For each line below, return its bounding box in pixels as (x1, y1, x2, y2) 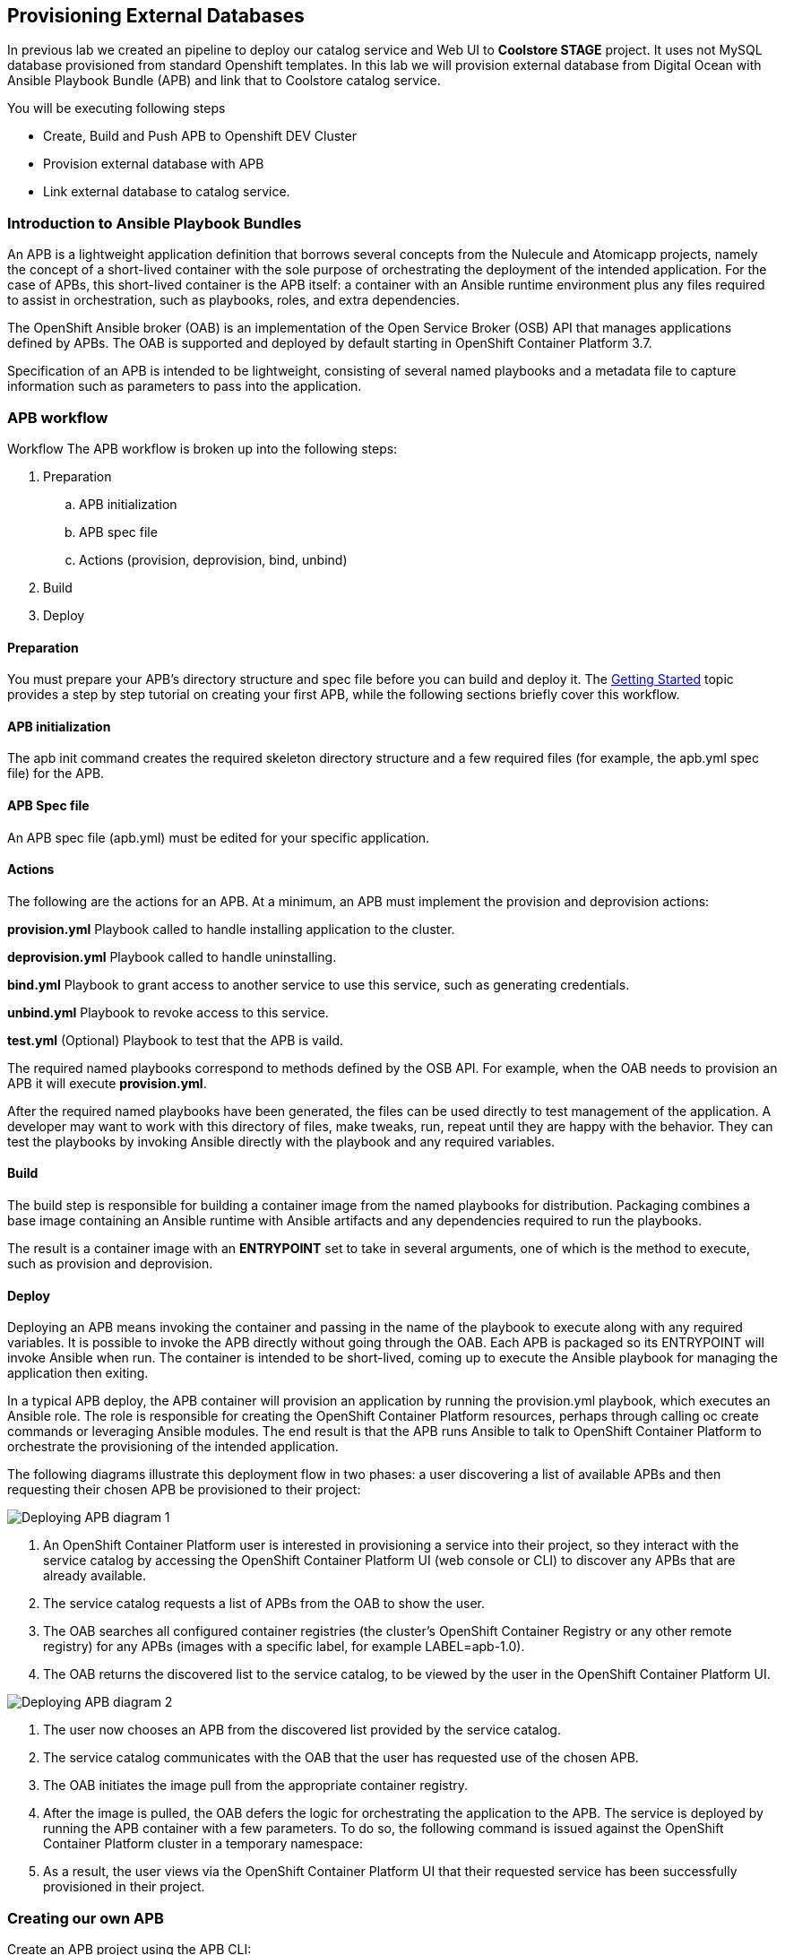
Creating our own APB (7, 1908, 164, 1927)
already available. (43, 1568, 147, 1584)
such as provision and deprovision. (7, 1256, 213, 1272)
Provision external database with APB (43, 156, 264, 172)
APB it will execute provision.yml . (7, 1075, 207, 1091)
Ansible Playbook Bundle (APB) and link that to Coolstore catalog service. (7, 73, 441, 89)
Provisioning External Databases (7, 4, 305, 27)
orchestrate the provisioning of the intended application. (7, 1439, 339, 1455)
